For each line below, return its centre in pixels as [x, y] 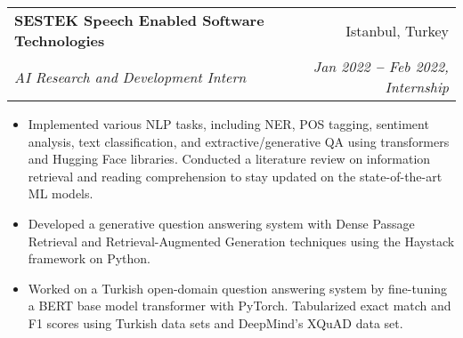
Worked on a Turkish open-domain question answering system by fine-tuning [238, 288]
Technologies [60, 40]
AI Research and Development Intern [130, 76]
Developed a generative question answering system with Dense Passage [221, 223]
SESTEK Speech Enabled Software [139, 20]
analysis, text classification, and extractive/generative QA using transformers [239, 141]
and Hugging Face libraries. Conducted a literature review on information [229, 159]
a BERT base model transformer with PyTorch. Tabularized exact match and [240, 306]
